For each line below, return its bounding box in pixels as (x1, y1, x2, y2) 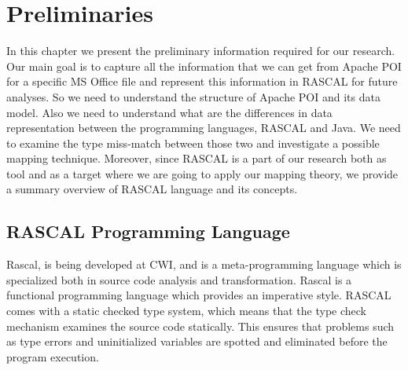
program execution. (6, 348, 99, 365)
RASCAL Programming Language (6, 219, 290, 244)
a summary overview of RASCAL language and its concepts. (6, 181, 298, 197)
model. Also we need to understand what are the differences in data (6, 104, 333, 120)
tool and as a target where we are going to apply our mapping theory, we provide (6, 165, 399, 181)
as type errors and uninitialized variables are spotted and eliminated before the (6, 333, 388, 350)
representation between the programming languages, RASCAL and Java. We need (6, 119, 401, 136)
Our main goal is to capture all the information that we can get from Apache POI (6, 57, 402, 74)
